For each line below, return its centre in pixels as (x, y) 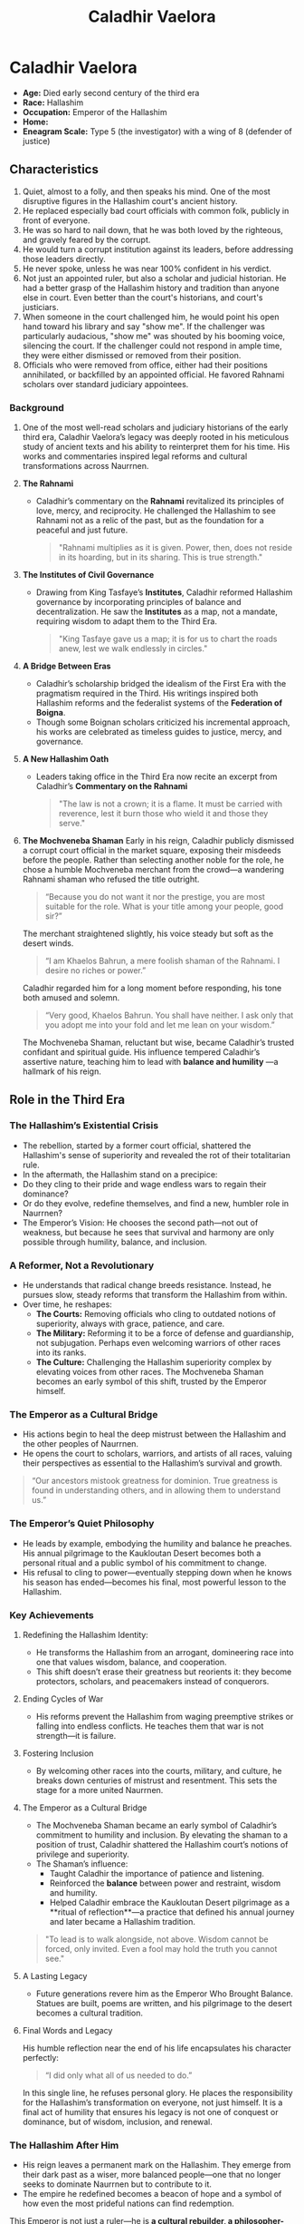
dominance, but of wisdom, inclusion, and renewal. (117, 2122)
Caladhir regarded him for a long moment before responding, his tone (152, 988)
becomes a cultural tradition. (89, 2013)
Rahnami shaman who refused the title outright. (111, 879)
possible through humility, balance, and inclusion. (115, 1242)
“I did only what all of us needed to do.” (119, 2075)
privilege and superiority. (82, 1854)
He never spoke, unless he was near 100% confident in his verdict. (147, 268)
